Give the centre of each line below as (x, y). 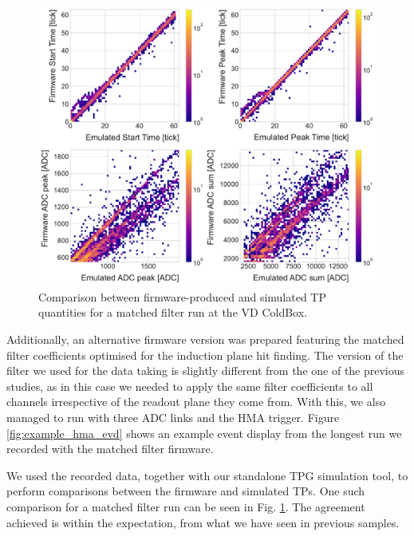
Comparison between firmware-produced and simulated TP (183, 296)
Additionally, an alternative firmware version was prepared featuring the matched (205, 339)
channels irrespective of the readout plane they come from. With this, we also (196, 402)
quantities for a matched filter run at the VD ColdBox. (173, 312)
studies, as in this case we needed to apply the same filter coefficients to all (190, 386)
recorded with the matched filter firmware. (110, 449)
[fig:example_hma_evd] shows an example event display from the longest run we (204, 433)
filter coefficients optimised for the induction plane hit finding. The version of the (205, 355)
